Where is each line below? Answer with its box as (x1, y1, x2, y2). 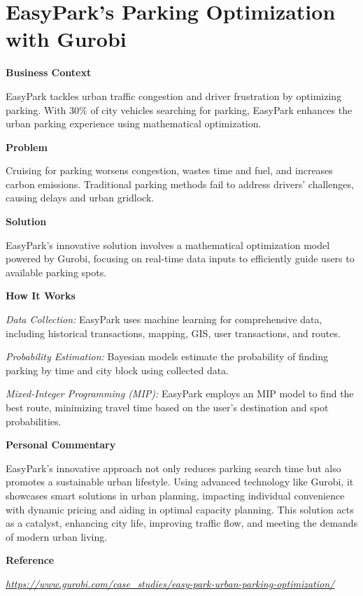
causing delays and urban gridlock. (6, 190, 155, 205)
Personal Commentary (6, 437, 116, 452)
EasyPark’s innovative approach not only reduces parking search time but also (6, 460, 341, 475)
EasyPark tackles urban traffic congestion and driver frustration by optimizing (6, 88, 342, 103)
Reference (6, 553, 55, 567)
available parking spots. (6, 264, 107, 279)
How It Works (6, 288, 76, 303)
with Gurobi (6, 24, 127, 53)
